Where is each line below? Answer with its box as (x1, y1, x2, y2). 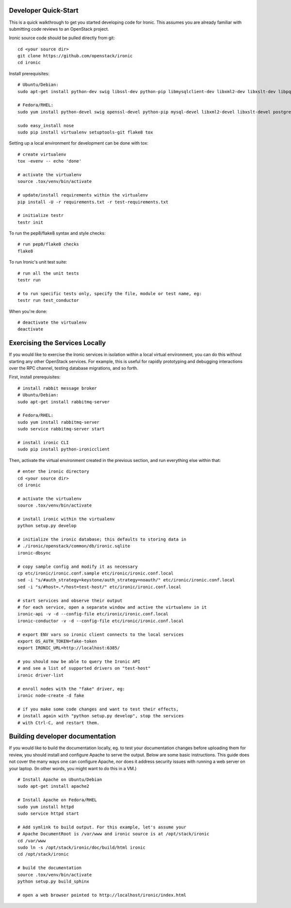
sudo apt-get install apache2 (17, 784, 90, 789)
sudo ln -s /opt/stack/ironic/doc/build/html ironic (17, 844, 145, 850)
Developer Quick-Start (9, 6, 79, 15)
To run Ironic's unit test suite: (9, 259, 67, 265)
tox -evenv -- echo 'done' (17, 158, 82, 164)
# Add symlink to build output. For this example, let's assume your (17, 824, 187, 830)
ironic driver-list (17, 672, 64, 678)
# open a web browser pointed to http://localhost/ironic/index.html (17, 892, 187, 898)
